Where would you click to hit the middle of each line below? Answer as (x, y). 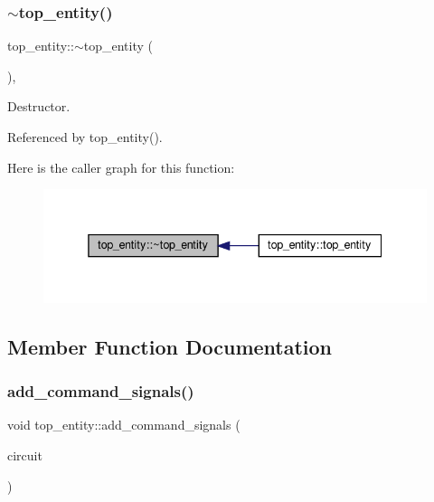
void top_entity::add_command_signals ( (124, 425)
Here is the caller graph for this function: (121, 167)
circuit (25, 455)
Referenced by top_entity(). (85, 137)
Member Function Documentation (170, 346)
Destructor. (39, 106)
